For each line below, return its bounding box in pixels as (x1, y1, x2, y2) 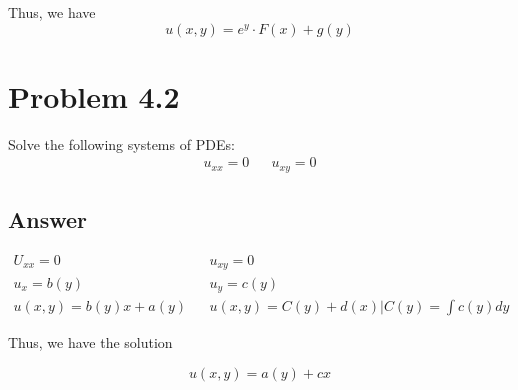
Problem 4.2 (8, 75, 180, 116)
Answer (8, 204, 88, 235)
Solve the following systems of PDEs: (8, 133, 235, 154)
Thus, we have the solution (8, 332, 173, 352)
